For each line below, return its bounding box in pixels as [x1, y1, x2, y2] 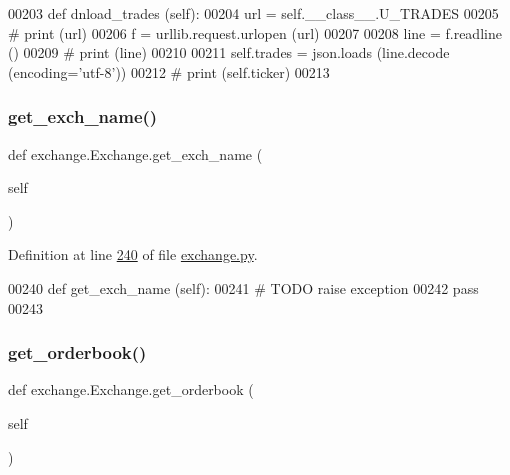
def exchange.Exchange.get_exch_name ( [8, 143, 263, 164]
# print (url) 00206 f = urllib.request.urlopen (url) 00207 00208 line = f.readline [8, 22, 502, 43]
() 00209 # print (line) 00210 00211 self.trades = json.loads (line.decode [8, 42, 450, 63]
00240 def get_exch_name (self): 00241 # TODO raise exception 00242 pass [8, 277, 479, 298]
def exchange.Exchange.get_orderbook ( [8, 379, 254, 400]
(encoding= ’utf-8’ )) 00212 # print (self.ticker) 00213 [8, 61, 330, 82]
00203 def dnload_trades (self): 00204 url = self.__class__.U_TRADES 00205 [8, 3, 499, 23]
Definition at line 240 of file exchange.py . [8, 244, 258, 265]
